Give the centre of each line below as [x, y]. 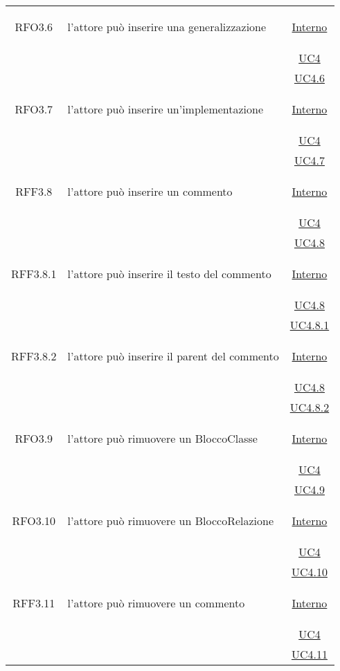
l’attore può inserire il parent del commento [173, 356]
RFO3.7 [34, 109]
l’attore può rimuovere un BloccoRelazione [171, 521]
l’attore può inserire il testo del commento [169, 274]
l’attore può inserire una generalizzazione [167, 27]
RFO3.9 [34, 438]
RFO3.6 [34, 27]
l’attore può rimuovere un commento [156, 603]
